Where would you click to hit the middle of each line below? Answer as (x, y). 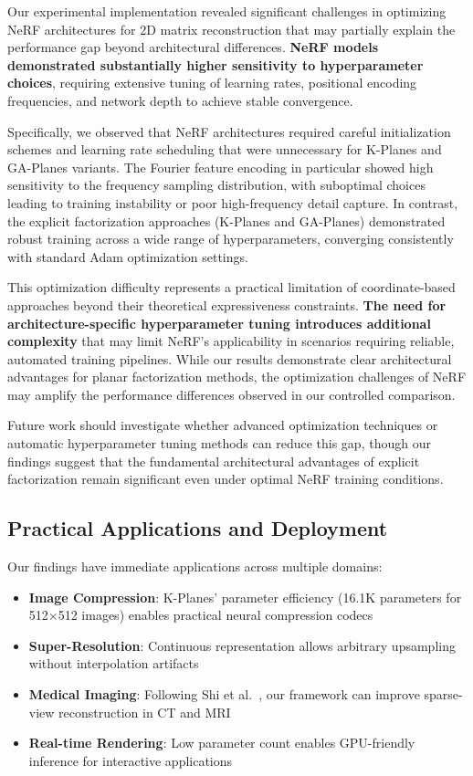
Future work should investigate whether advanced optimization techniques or (223, 425)
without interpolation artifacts (114, 663)
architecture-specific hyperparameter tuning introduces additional (219, 323)
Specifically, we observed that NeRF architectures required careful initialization (229, 131)
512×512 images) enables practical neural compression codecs (201, 615)
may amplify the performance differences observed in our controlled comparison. (231, 394)
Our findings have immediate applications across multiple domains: (195, 566)
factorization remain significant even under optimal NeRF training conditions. (226, 479)
